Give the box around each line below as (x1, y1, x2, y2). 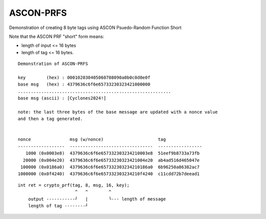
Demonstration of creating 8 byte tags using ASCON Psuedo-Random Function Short (9, 25, 182, 31)
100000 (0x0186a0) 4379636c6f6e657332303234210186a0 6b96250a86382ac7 (20, 164, 200, 170)
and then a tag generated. (18, 116, 83, 122)
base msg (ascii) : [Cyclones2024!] (18, 95, 106, 101)
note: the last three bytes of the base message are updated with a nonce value (18, 109, 218, 115)
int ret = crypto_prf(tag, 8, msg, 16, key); (18, 182, 130, 188)
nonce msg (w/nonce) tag (18, 137, 166, 142)
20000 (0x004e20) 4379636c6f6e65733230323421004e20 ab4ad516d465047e (23, 157, 200, 163)
